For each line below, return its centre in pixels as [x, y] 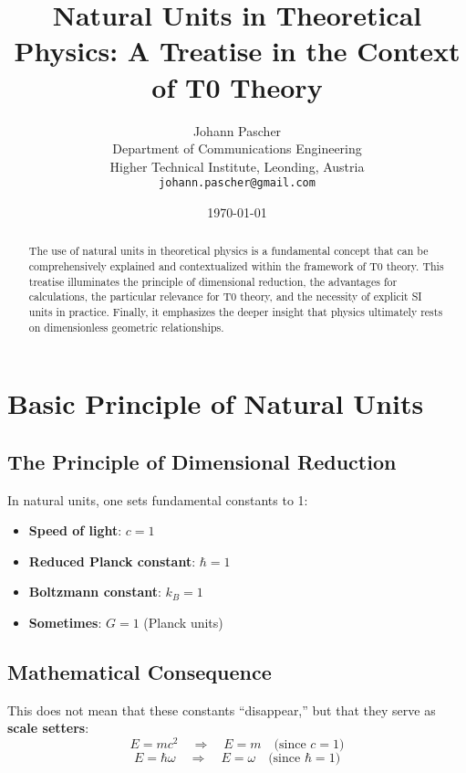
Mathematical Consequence [140, 672]
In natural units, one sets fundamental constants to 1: [158, 499]
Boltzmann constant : [95, 592]
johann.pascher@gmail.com [237, 183]
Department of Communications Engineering [237, 148]
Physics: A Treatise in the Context [237, 51]
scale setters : [48, 728]
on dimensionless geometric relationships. [126, 327]
